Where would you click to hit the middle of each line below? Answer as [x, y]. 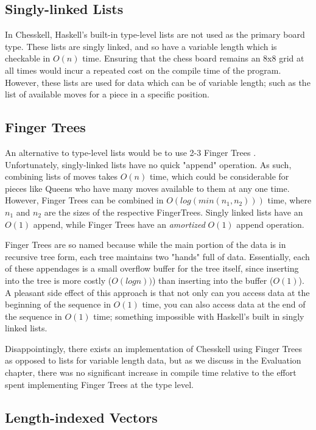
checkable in [28, 58]
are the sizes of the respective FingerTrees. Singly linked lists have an [174, 212]
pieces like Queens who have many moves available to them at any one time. [147, 188]
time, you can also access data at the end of [224, 304]
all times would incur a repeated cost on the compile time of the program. [143, 70]
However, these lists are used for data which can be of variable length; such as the [158, 82]
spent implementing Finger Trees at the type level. [99, 384]
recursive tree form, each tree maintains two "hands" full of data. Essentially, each [157, 256]
